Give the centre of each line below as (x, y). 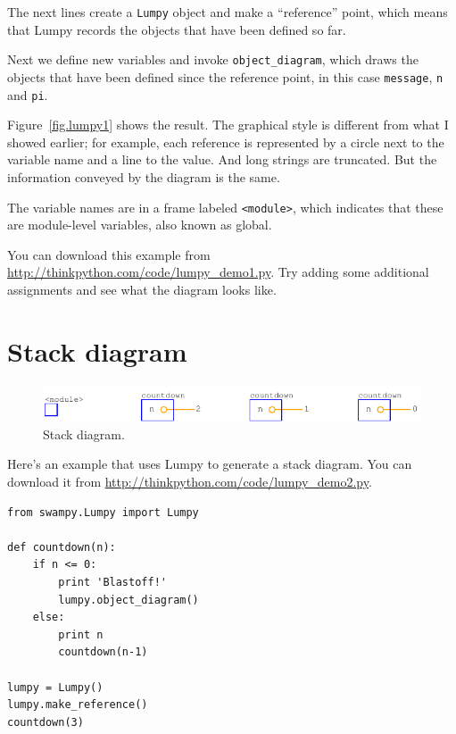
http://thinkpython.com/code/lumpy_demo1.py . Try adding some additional (218, 272)
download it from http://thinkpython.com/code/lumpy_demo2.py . (190, 482)
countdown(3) (46, 722)
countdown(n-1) (103, 652)
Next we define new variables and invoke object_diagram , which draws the (213, 59)
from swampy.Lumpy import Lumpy (103, 512)
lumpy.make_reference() (78, 705)
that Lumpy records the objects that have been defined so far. (177, 29)
